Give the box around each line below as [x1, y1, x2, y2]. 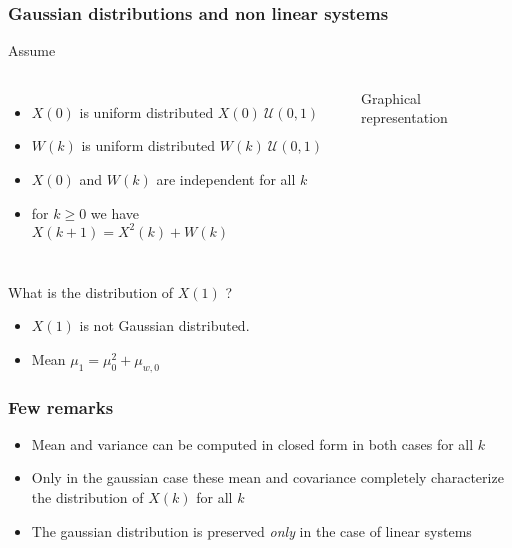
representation [360, 107, 448, 128]
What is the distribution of [8, 281, 174, 302]
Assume [8, 40, 56, 61]
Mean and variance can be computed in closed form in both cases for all [31, 433, 474, 454]
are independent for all [156, 169, 296, 189]
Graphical [360, 87, 421, 108]
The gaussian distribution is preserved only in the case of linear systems [31, 520, 472, 541]
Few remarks [8, 394, 114, 419]
